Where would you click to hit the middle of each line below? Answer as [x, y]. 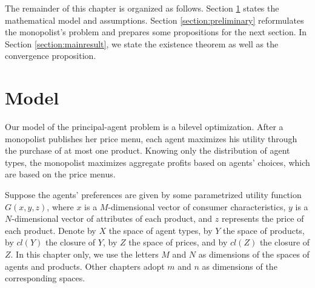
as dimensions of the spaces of [254, 254]
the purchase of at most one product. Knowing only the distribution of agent [148, 150]
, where [60, 206]
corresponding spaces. [45, 278]
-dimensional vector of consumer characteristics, [197, 206]
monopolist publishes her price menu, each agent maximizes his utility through [151, 138]
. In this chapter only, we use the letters [85, 254]
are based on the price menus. [60, 174]
